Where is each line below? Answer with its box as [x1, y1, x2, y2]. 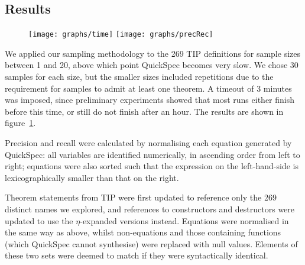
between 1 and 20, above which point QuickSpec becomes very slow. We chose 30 [5, 59, 298, 71]
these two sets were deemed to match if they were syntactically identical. [5, 249, 268, 261]
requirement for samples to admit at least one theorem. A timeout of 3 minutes [5, 82, 292, 94]
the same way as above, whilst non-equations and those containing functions [5, 226, 281, 238]
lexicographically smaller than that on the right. [5, 171, 179, 183]
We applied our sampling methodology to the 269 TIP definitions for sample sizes [5, 47, 300, 59]
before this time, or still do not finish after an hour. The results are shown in [5, 105, 284, 117]
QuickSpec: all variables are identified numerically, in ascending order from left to [5, 148, 300, 160]
